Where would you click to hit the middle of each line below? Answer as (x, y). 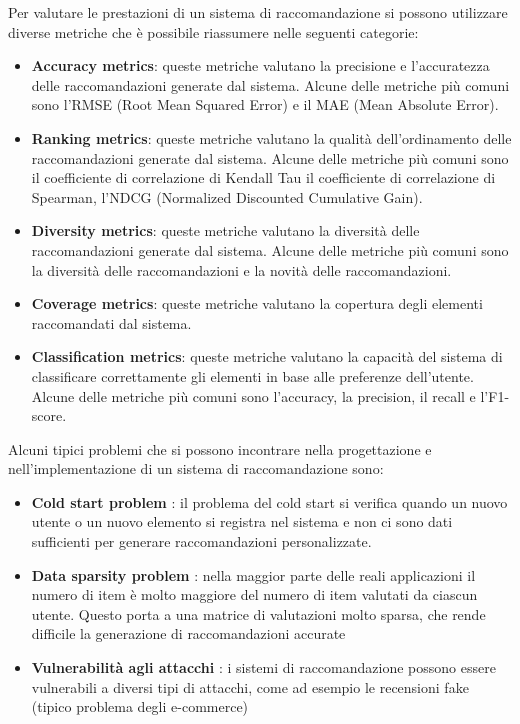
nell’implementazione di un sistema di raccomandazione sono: (196, 468)
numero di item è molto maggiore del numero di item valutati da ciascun (254, 594)
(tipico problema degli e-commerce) (140, 706)
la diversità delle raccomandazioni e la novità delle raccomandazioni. (241, 269)
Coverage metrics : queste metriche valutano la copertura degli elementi (257, 303)
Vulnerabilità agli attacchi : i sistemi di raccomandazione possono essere (263, 667)
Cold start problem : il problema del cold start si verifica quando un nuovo (269, 501)
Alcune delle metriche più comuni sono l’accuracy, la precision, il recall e (253, 395)
